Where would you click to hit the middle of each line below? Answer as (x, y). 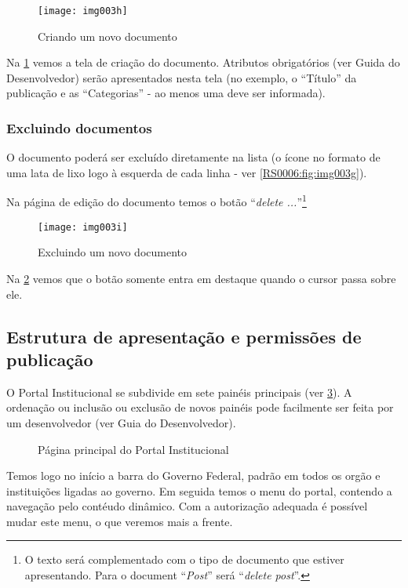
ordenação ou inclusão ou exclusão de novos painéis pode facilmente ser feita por (200, 407)
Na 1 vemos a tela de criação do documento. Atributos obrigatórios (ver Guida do (203, 62)
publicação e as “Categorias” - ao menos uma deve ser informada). (166, 93)
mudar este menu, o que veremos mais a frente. (120, 521)
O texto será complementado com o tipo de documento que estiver (184, 559)
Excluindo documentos (79, 127)
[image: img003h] (83, 11)
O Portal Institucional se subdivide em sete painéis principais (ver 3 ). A (179, 392)
